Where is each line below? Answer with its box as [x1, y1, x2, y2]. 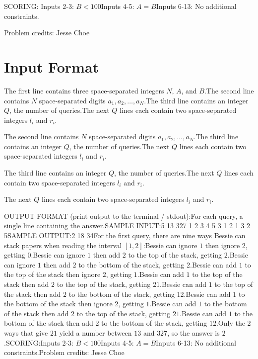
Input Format [4, 56, 99, 77]
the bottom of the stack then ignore [4, 298, 113, 309]
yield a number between [59, 327, 132, 338]
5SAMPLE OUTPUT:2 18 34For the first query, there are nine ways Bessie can [4, 230, 246, 241]
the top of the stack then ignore [4, 269, 101, 279]
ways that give [4, 327, 48, 338]
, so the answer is [167, 327, 220, 338]
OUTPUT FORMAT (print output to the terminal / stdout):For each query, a [4, 210, 243, 221]
